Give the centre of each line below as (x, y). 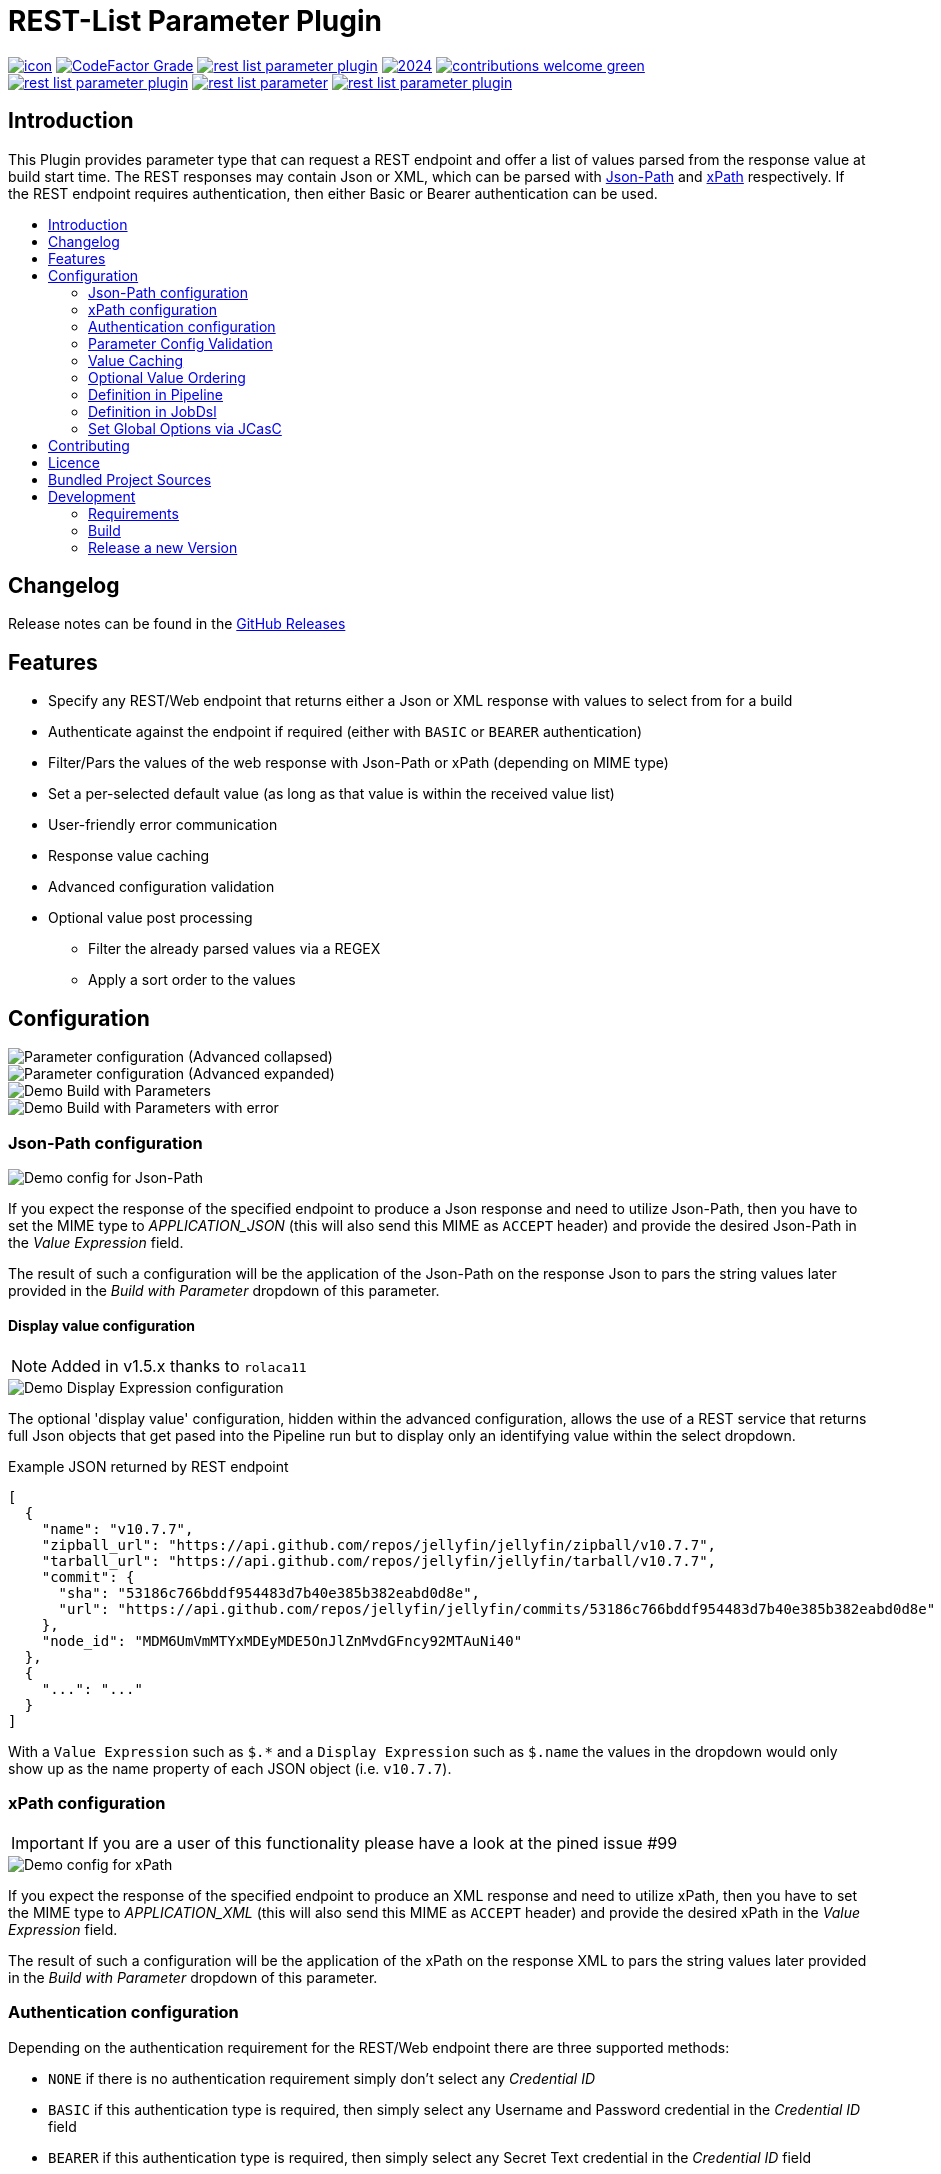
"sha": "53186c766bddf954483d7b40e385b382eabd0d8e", (269, 1593)
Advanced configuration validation (161, 887)
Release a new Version (163, 547)
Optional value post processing (150, 918)
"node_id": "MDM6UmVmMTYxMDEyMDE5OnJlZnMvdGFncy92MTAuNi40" (282, 1641)
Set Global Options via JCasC (185, 428)
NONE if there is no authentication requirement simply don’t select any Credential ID (322, 2078)
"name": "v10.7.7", (117, 1529)
